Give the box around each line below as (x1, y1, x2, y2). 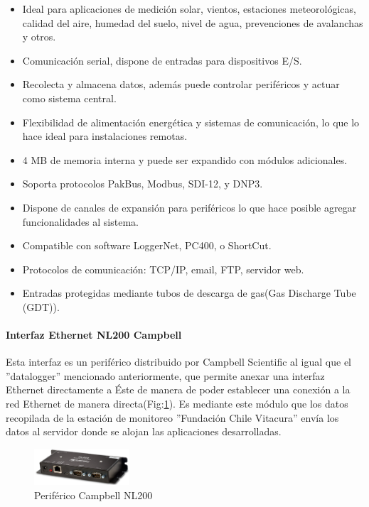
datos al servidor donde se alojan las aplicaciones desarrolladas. (6, 424, 282, 439)
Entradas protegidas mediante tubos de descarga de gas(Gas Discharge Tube (22, 285, 356, 300)
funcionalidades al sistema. (22, 214, 139, 229)
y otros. (22, 29, 56, 44)
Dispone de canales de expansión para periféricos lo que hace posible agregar (22, 200, 357, 214)
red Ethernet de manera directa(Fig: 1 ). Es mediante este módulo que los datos (6, 396, 348, 411)
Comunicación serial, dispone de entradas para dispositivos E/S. (22, 53, 302, 67)
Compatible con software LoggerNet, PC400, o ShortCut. (22, 238, 272, 253)
